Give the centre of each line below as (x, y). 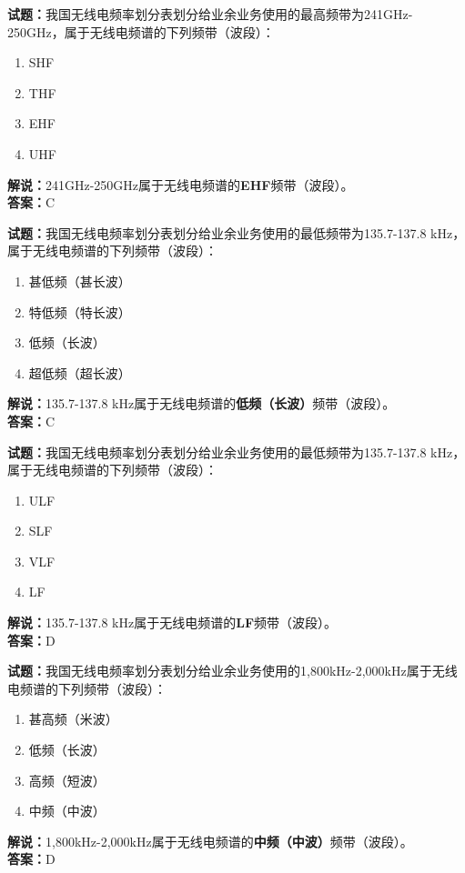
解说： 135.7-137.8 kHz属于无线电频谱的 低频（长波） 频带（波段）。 (202, 403)
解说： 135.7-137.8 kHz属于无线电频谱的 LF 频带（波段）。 (172, 622)
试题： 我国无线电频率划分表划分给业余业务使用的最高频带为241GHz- (210, 14)
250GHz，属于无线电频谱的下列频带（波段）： (141, 31)
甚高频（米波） (73, 719)
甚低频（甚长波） (80, 281)
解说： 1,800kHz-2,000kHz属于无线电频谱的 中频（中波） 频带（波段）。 (210, 841)
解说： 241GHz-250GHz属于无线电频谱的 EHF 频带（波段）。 (181, 184)
